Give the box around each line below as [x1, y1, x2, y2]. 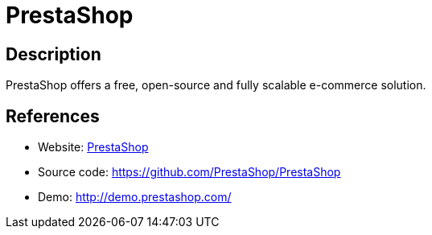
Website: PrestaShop [38, 140, 149, 155]
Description [6, 43, 101, 64]
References [6, 105, 100, 126]
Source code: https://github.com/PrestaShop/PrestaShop [38, 165, 341, 179]
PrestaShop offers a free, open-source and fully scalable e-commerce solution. [6, 78, 426, 93]
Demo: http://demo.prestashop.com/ [38, 190, 232, 204]
